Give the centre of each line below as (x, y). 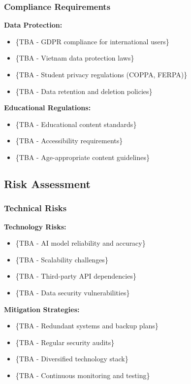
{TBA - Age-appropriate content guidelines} (82, 157)
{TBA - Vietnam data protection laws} (75, 58)
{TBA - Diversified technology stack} (72, 359)
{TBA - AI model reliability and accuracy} (80, 243)
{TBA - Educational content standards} (76, 124)
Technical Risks (35, 208)
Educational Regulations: (48, 108)
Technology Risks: (35, 226)
